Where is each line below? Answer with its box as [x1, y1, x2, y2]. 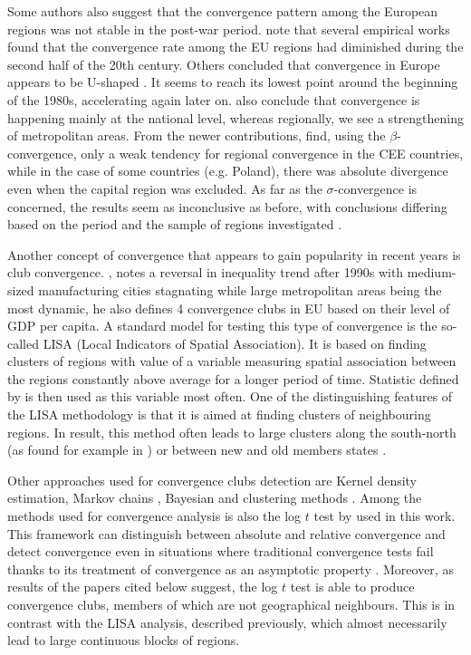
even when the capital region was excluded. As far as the [7, 178, 322, 197]
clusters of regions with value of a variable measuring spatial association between [7, 352, 457, 371]
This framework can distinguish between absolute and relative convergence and [7, 524, 446, 543]
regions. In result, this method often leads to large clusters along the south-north [7, 422, 457, 441]
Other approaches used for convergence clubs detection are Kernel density [7, 470, 418, 489]
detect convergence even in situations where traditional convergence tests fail [7, 542, 434, 561]
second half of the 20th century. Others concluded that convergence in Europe [7, 54, 440, 73]
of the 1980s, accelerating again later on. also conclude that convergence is [7, 90, 420, 109]
